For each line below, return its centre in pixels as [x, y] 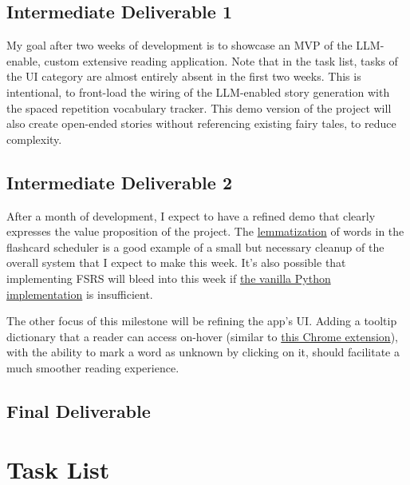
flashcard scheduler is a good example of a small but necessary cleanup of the [195, 246]
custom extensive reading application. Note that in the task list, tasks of [221, 60]
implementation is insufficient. [80, 294]
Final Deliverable [79, 410]
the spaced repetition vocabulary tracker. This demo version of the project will [199, 107]
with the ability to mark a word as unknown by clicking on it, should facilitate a [203, 352]
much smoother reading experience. [93, 367]
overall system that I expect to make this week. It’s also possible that [176, 262]
